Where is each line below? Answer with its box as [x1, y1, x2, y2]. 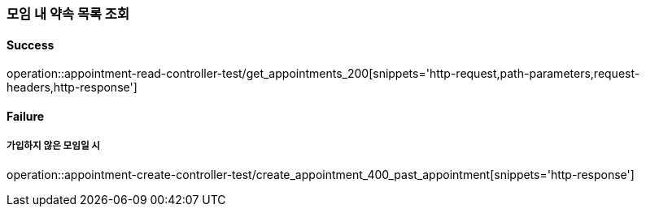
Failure [7, 109, 45, 123]
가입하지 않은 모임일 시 [7, 140, 101, 152]
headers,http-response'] [7, 80, 137, 95]
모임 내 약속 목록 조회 [7, 6, 129, 22]
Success [7, 37, 55, 52]
